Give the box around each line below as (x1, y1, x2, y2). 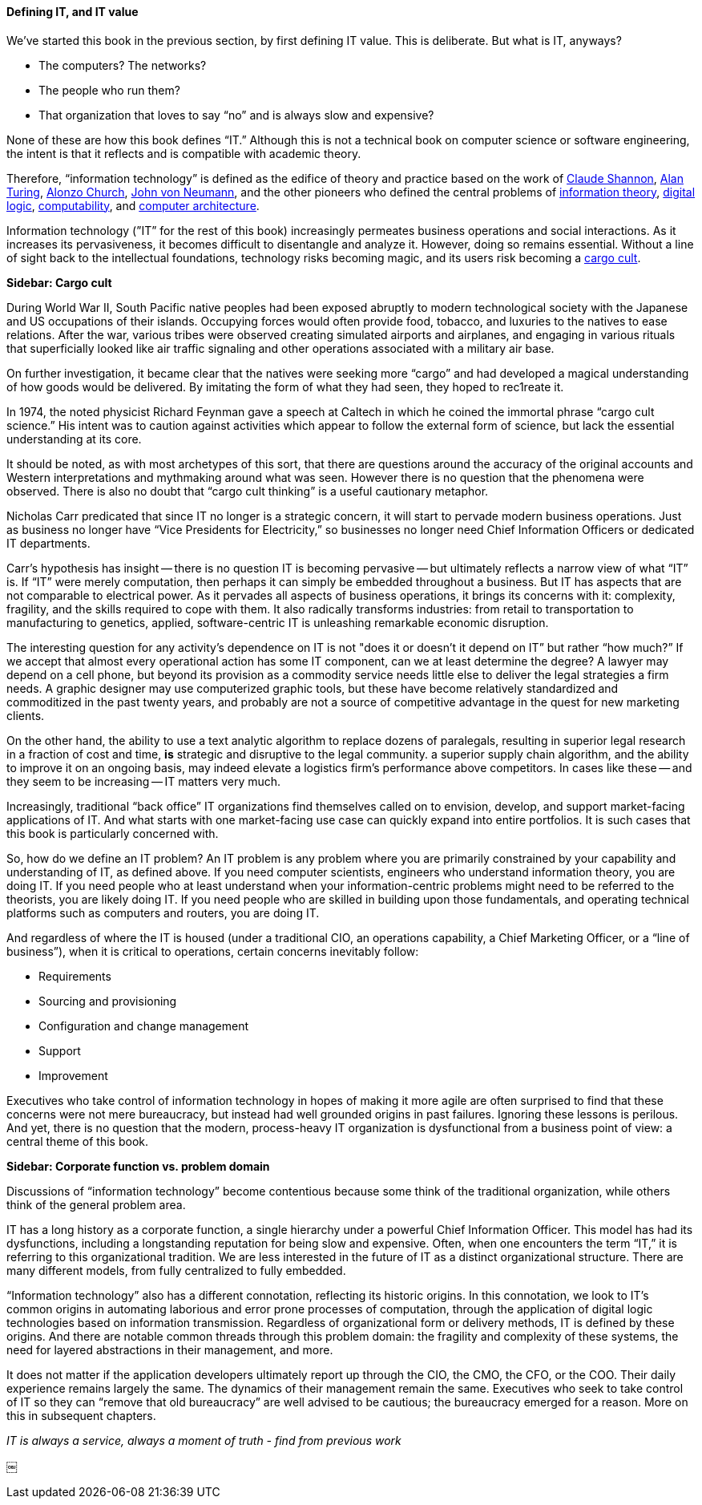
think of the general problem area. (6, 1197, 186, 1212)
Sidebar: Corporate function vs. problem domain (6, 1159, 270, 1173)
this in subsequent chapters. (6, 1408, 156, 1422)
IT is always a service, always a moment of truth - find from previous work (6, 1433, 401, 1447)
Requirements (38, 969, 111, 983)
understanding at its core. (6, 431, 142, 446)
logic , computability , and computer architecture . (6, 198, 260, 212)
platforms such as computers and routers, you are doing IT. (6, 905, 320, 920)
